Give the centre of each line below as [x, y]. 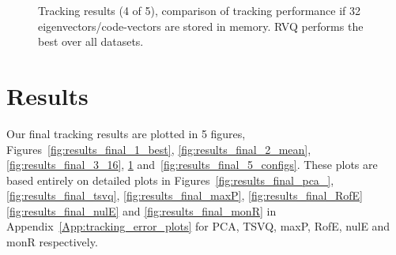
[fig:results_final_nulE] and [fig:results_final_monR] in [141, 210]
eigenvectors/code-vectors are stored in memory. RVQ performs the [201, 26]
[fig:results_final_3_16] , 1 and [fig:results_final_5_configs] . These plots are [192, 165]
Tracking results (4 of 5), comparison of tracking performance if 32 [200, 10]
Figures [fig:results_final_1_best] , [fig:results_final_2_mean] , [159, 149]
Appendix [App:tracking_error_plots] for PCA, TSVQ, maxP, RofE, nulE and [198, 226]
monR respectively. [52, 242]
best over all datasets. [91, 41]
